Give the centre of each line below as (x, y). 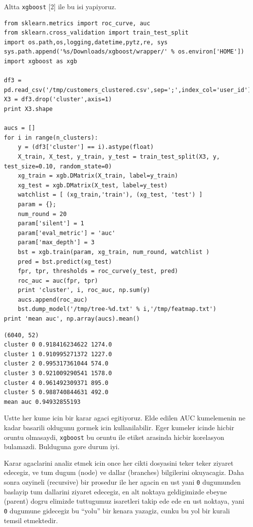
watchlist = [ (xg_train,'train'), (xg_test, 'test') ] (110, 195)
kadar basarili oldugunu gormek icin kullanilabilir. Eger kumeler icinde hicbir (119, 427)
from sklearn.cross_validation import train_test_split (96, 33)
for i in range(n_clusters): (51, 137)
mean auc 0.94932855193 (42, 402)
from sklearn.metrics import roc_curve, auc (77, 23)
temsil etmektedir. (31, 520)
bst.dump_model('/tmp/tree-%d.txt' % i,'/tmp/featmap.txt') (117, 309)
